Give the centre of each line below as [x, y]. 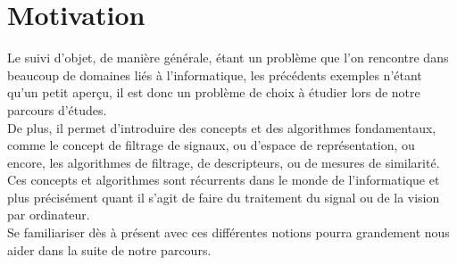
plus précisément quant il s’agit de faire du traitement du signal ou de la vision [224, 197]
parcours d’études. [57, 109]
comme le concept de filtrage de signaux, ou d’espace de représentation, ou [211, 145]
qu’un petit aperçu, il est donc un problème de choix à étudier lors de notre [214, 92]
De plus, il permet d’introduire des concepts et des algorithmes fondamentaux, [222, 127]
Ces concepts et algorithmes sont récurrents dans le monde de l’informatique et [224, 180]
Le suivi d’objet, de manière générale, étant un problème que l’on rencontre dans [228, 58]
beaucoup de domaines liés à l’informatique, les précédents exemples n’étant [215, 75]
